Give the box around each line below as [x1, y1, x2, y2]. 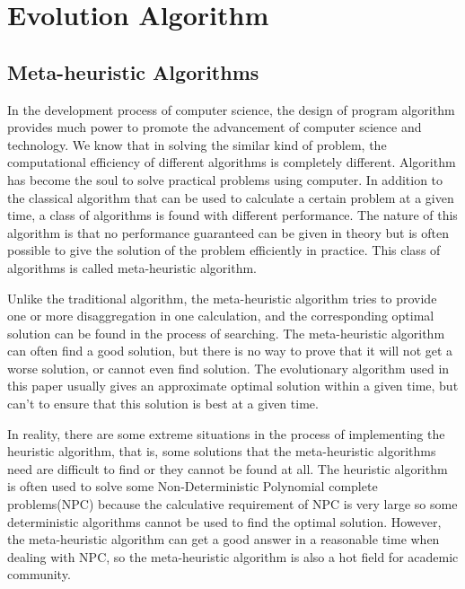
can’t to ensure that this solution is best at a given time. [7, 394, 319, 413]
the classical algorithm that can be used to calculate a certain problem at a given [7, 188, 454, 207]
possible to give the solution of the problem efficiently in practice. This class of [7, 241, 441, 259]
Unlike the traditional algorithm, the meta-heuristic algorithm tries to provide [7, 288, 437, 307]
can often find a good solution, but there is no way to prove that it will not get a [7, 341, 453, 360]
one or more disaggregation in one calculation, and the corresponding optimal [7, 306, 434, 325]
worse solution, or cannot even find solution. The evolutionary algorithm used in [7, 358, 450, 377]
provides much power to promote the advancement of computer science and [7, 118, 422, 136]
